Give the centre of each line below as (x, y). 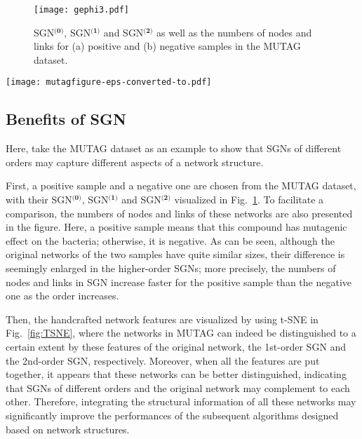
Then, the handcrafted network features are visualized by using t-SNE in (162, 319)
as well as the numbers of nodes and (234, 32)
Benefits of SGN (66, 119)
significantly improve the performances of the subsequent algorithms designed (172, 415)
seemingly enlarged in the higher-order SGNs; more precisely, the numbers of (171, 268)
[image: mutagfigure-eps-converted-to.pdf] (109, 82)
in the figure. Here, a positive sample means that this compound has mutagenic (176, 227)
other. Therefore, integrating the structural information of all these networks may (181, 401)
